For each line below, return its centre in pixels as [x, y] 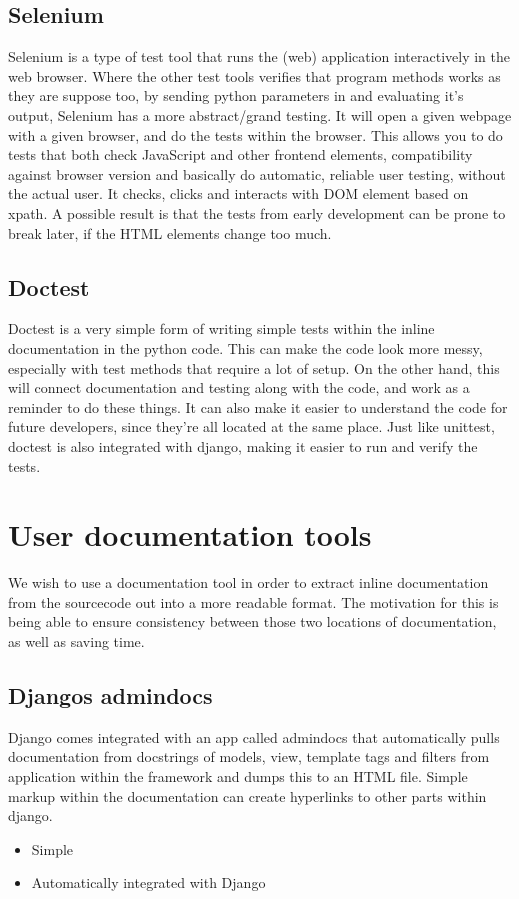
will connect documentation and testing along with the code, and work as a [239, 387]
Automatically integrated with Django [148, 882]
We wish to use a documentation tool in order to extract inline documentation [248, 582]
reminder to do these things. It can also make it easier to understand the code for [258, 406]
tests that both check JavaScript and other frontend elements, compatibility [240, 154]
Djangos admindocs [110, 694]
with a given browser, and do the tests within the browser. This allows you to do [255, 134]
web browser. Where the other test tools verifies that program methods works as [254, 75]
